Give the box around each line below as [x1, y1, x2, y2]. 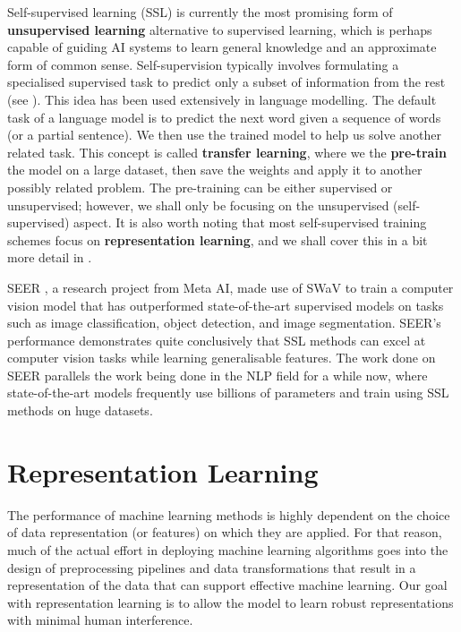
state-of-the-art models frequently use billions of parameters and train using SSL [7, 383, 449, 402]
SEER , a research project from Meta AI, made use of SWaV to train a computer [7, 278, 454, 296]
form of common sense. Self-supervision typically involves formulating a [7, 55, 399, 73]
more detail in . [7, 248, 92, 267]
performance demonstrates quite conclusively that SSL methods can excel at [7, 330, 426, 349]
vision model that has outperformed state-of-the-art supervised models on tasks [7, 295, 444, 314]
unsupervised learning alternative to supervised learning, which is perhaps [7, 20, 432, 38]
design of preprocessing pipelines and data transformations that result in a [7, 558, 416, 576]
